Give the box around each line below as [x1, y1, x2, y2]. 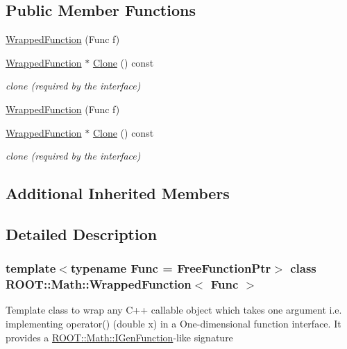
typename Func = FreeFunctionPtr [70, 259, 271, 277]
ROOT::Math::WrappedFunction [6, 275, 192, 293]
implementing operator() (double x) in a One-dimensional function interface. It [6, 316, 341, 331]
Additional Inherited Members [6, 182, 230, 204]
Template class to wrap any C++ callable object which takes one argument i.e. [6, 303, 342, 317]
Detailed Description [6, 223, 158, 244]
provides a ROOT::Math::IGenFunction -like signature [6, 330, 233, 344]
